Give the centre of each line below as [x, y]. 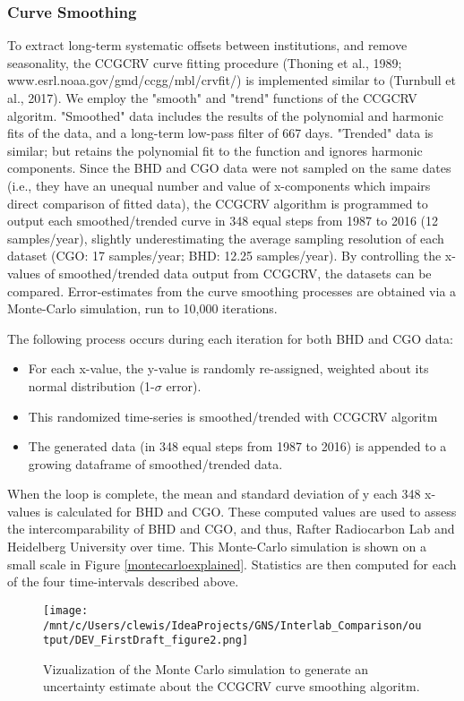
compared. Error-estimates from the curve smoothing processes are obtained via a [232, 291]
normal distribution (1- [91, 385]
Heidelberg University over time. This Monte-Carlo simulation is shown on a [217, 547]
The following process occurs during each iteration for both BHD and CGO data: [230, 338]
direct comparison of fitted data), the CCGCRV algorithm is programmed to [218, 203]
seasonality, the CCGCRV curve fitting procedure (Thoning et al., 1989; [205, 62]
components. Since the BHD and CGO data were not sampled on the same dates [229, 168]
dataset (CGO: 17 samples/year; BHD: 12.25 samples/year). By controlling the [224, 256]
